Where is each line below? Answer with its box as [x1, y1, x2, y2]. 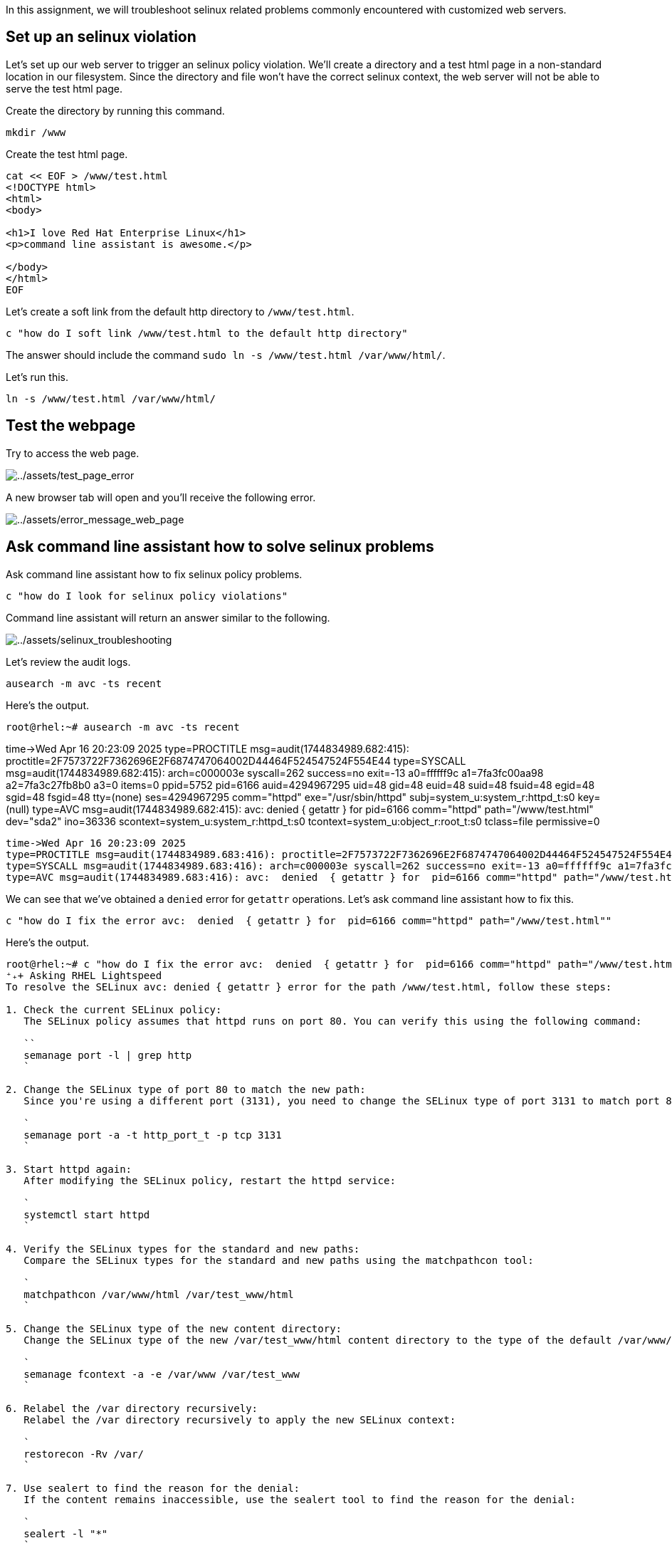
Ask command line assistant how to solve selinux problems [6, 538, 434, 556]
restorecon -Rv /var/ [23, 1448, 144, 1460]
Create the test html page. [6, 147, 128, 160]
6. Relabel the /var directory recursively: [6, 1402, 258, 1414]
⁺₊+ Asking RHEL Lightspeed [6, 969, 162, 981]
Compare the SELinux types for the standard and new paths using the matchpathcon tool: [23, 1254, 534, 1266]
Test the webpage [6, 417, 136, 435]
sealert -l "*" [23, 1527, 108, 1539]
